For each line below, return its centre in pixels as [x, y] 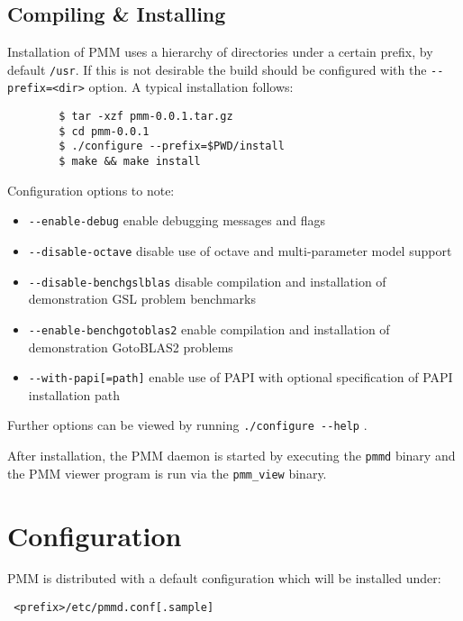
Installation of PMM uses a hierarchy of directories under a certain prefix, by [220, 52]
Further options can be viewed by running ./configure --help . [187, 425]
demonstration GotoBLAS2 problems [131, 347]
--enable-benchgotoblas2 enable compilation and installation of [209, 329]
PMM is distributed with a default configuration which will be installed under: [224, 578]
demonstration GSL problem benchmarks [142, 299]
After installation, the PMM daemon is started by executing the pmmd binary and [231, 456]
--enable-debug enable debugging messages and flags [177, 220]
